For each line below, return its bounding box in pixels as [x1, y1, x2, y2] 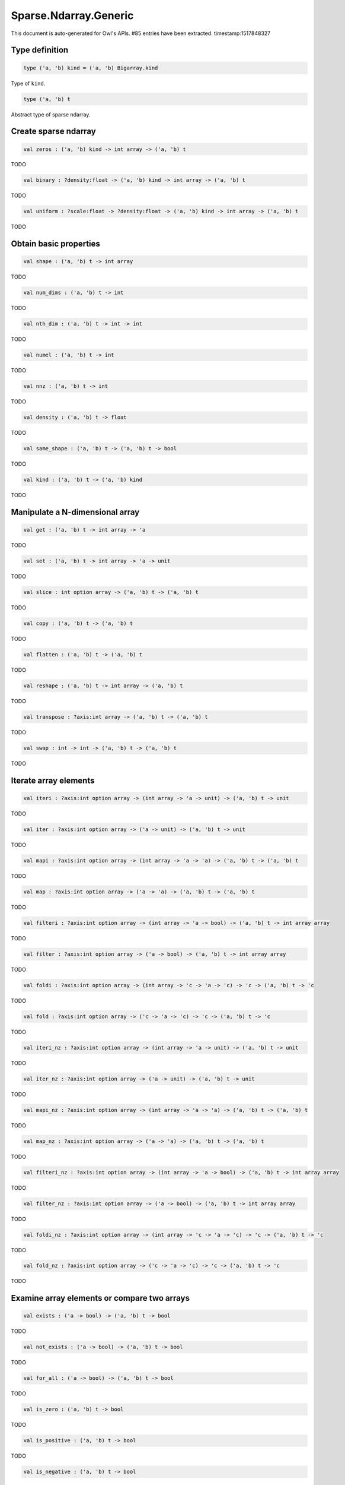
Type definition [11, 45, 69, 55]
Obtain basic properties [11, 239, 101, 249]
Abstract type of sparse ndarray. [11, 110, 91, 118]
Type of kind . [11, 80, 46, 87]
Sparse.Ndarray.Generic [11, 9, 134, 22]
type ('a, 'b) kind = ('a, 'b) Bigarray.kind [23, 64, 158, 71]
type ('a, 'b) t [23, 96, 71, 102]
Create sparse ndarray [11, 127, 96, 137]
